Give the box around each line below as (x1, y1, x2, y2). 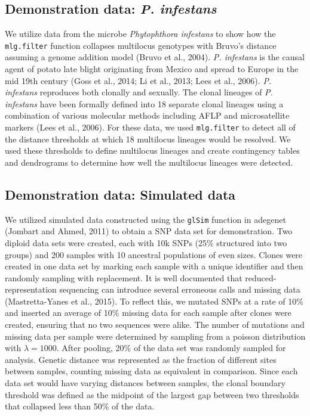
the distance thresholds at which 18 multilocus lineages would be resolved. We (5, 132, 291, 145)
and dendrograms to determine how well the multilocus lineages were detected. (5, 156, 293, 168)
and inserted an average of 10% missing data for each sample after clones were (5, 306, 291, 319)
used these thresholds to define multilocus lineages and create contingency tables (5, 144, 300, 157)
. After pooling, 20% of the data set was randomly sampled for (56, 342, 286, 354)
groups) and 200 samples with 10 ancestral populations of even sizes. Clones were (5, 248, 303, 260)
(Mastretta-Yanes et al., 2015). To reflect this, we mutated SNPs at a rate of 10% (5, 294, 303, 307)
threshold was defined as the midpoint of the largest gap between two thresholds (5, 388, 299, 401)
